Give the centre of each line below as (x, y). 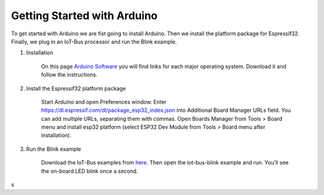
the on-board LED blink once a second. (89, 171)
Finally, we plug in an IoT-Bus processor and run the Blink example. (94, 41)
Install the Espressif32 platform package (76, 88)
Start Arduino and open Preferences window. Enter (104, 102)
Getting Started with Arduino (84, 16)
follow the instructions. (69, 75)
